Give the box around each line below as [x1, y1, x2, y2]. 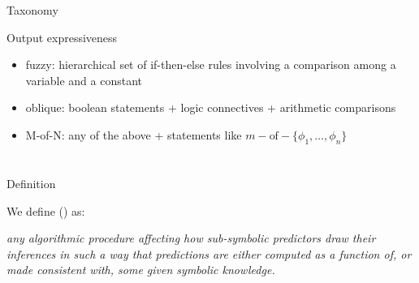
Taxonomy [6, 2, 58, 18]
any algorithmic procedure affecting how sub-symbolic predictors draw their [6, 229, 376, 247]
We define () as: [6, 202, 85, 219]
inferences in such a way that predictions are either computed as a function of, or [6, 245, 412, 262]
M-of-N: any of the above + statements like [25, 126, 242, 143]
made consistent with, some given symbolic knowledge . [6, 261, 275, 278]
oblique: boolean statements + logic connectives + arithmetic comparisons [25, 99, 396, 116]
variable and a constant [25, 71, 143, 88]
